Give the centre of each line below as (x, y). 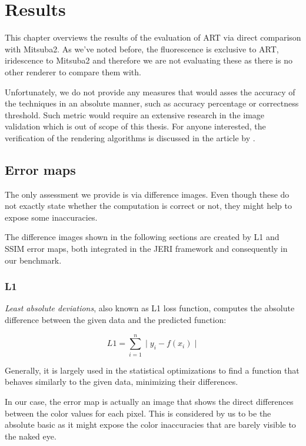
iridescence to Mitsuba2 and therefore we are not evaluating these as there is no (149, 60)
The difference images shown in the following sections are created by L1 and (142, 237)
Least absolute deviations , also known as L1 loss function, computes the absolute (150, 308)
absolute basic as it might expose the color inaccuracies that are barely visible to (150, 425)
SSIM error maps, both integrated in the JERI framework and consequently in (146, 249)
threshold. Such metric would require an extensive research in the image (135, 114)
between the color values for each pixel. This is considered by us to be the (138, 413)
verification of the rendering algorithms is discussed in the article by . (130, 137)
